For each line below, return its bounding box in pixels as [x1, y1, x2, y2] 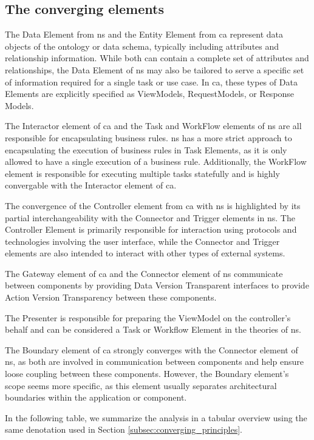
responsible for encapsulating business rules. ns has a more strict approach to [5, 131, 292, 144]
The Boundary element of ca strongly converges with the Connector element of [5, 343, 298, 356]
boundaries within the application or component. [5, 391, 187, 404]
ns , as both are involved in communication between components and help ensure [5, 355, 304, 368]
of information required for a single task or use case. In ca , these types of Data [5, 75, 298, 88]
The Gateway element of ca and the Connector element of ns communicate [5, 267, 283, 279]
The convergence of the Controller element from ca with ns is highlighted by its [5, 199, 301, 212]
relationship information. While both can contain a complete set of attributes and [5, 52, 309, 64]
